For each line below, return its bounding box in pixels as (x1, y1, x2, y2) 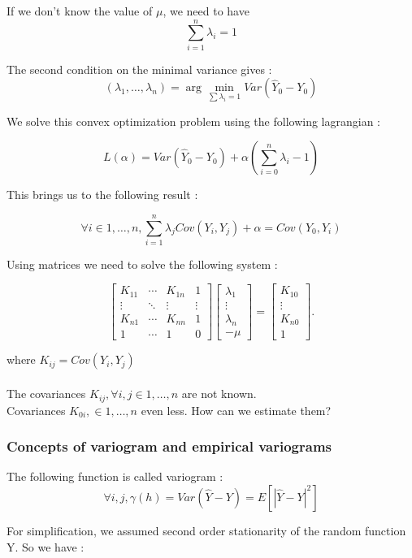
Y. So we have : (7, 538, 85, 555)
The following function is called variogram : (7, 468, 223, 485)
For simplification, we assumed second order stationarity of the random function (7, 521, 406, 539)
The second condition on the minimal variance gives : (7, 60, 272, 77)
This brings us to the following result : (7, 186, 198, 203)
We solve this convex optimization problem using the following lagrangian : (7, 112, 380, 129)
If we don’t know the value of (7, 2, 153, 19)
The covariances (7, 385, 86, 402)
